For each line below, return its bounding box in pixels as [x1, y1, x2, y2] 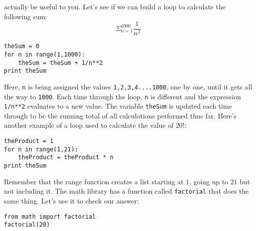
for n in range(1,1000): [4, 51, 85, 58]
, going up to [189, 176, 228, 186]
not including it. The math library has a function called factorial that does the [4, 186, 249, 196]
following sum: [4, 11, 47, 21]
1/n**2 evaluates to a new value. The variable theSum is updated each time [4, 101, 232, 111]
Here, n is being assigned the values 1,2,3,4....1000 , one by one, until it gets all [4, 81, 253, 91]
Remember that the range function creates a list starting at [4, 176, 184, 186]
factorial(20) [4, 221, 50, 229]
